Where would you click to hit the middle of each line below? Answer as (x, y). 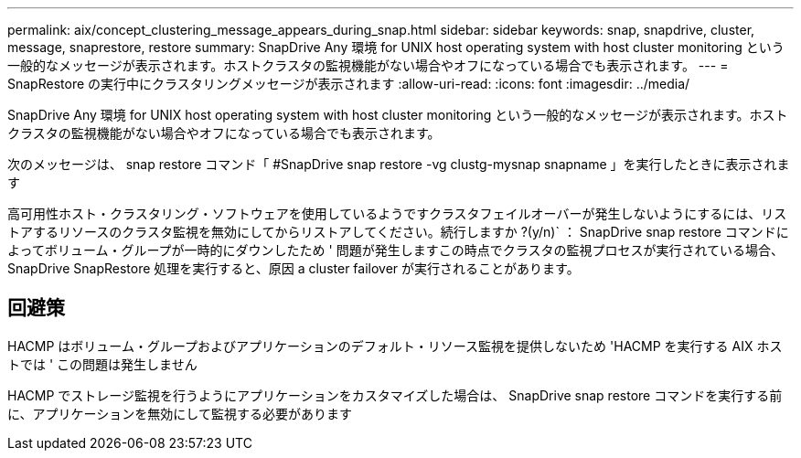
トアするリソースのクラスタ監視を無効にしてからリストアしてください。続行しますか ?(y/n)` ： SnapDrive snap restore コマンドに (398, 232)
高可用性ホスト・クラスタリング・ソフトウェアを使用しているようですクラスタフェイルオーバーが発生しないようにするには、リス (397, 213)
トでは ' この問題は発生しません (102, 364)
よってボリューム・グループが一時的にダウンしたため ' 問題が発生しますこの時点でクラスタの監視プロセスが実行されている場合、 (395, 250)
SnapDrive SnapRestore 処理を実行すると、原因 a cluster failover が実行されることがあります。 (294, 268)
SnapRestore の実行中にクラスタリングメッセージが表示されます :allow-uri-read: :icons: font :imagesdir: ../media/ (349, 84)
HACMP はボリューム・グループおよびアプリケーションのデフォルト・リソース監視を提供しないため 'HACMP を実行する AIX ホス (395, 346)
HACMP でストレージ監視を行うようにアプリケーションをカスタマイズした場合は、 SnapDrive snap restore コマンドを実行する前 (395, 395)
